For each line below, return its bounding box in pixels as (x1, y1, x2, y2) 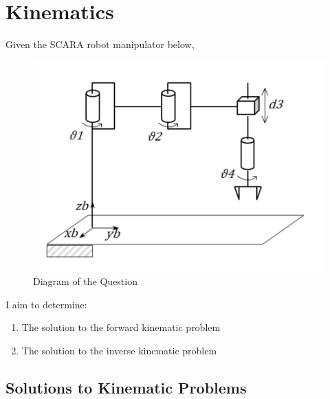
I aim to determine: (5, 297, 87, 311)
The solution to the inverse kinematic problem (21, 343, 217, 357)
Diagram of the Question (33, 274, 137, 288)
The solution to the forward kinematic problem (21, 320, 221, 334)
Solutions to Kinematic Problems (5, 376, 247, 398)
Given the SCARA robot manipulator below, (5, 37, 195, 52)
